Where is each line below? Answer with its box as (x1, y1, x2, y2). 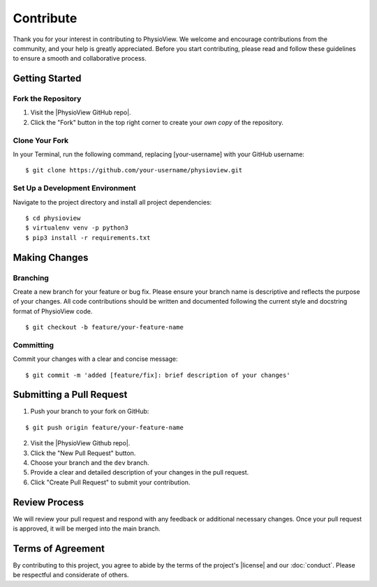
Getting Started (13, 73, 82, 84)
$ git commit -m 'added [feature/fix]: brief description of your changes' (25, 371, 290, 379)
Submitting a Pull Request (13, 389, 128, 401)
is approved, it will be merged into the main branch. (13, 524, 161, 533)
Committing (13, 340, 54, 350)
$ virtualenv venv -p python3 (25, 224, 129, 232)
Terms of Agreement (13, 542, 105, 554)
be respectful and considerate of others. (13, 571, 129, 579)
